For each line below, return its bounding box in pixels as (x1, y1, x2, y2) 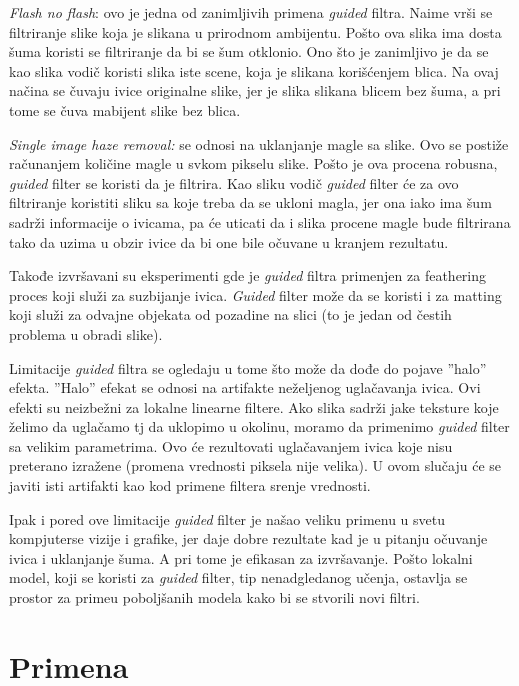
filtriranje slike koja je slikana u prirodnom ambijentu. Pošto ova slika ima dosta (9, 21, 502, 42)
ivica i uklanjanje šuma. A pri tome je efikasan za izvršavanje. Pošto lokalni (9, 547, 473, 568)
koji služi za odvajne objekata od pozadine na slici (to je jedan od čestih (9, 304, 452, 325)
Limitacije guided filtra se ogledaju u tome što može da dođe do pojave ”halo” (9, 357, 487, 378)
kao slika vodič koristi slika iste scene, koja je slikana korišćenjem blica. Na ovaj (9, 60, 499, 81)
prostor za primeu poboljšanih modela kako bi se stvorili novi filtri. (9, 587, 420, 608)
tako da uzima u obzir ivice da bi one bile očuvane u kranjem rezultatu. (9, 231, 449, 252)
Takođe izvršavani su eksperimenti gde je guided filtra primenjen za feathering (9, 265, 487, 286)
